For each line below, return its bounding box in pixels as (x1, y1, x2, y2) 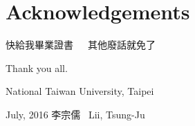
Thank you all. (6, 60, 68, 75)
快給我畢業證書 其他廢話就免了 (6, 37, 156, 52)
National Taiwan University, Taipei (6, 84, 154, 98)
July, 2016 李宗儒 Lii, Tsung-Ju (6, 107, 145, 121)
